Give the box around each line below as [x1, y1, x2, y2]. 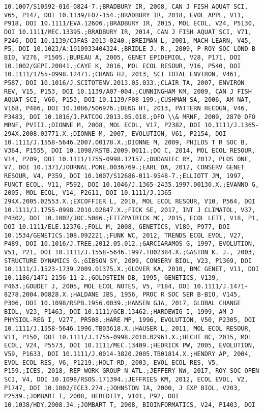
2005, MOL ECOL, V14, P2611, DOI [4, 189, 117, 197]
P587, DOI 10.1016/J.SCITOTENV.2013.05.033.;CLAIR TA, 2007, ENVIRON [4, 79, 245, 86]
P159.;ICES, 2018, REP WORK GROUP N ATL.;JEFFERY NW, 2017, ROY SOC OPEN [4, 367, 259, 375]
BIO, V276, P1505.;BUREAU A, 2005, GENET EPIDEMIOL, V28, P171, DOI [4, 53, 241, 61]
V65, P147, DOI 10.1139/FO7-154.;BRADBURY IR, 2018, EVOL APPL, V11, [4, 11, 245, 19]
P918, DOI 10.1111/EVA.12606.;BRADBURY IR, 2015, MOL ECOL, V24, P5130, [4, 20, 255, 27]
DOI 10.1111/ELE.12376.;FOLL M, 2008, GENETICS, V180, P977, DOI [4, 223, 230, 231]
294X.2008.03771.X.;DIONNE [4, 130, 95, 137]
